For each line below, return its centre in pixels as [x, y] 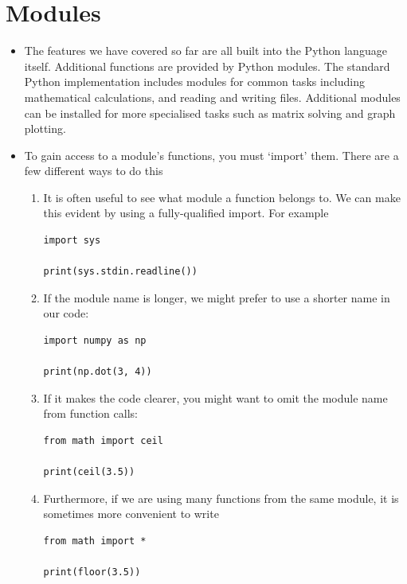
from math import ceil [103, 441]
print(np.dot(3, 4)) [98, 372]
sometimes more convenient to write [131, 514]
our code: [66, 313]
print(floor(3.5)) [92, 572]
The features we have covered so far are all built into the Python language [205, 51]
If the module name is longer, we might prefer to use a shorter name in [217, 297]
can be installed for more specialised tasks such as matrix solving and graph [210, 113]
